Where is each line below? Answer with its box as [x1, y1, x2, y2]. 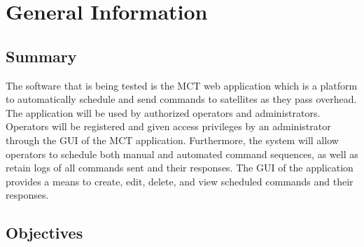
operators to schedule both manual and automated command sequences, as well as [6, 146, 358, 161]
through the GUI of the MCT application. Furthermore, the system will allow [6, 132, 339, 147]
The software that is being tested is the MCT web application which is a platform [6, 78, 358, 92]
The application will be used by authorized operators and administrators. [6, 105, 321, 120]
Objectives [6, 222, 83, 244]
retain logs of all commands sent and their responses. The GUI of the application [6, 160, 353, 175]
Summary [6, 45, 77, 66]
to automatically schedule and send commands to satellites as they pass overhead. [6, 92, 357, 106]
